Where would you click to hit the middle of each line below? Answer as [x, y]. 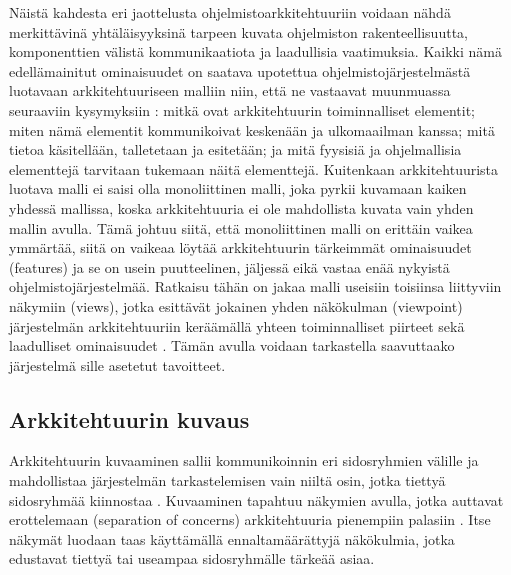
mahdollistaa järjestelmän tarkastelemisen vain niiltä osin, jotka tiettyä [227, 480]
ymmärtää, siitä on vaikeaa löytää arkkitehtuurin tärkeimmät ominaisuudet [240, 247]
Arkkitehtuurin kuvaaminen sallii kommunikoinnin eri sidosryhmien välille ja [244, 460]
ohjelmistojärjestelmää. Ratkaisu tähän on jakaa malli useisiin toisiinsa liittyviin [255, 286]
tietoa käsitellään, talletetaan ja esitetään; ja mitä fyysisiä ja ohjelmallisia [235, 149]
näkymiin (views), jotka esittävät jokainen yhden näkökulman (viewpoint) [236, 305]
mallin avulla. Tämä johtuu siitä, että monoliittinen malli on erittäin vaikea [241, 227]
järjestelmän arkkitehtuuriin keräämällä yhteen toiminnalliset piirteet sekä [237, 325]
